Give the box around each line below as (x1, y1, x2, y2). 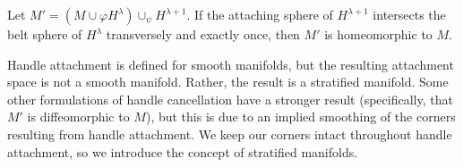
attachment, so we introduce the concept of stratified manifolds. (7, 142, 358, 161)
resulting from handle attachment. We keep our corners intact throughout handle (7, 124, 452, 143)
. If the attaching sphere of (186, 5, 333, 23)
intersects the (373, 5, 446, 23)
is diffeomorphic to (27, 107, 130, 126)
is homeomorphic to (324, 25, 433, 43)
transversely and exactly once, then (106, 25, 300, 43)
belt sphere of (7, 25, 82, 43)
